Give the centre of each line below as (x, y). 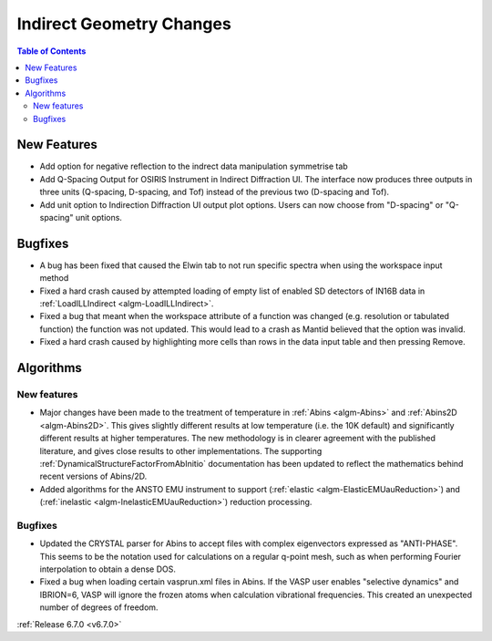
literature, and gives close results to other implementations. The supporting (181, 450)
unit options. (99, 217)
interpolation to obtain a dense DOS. (108, 569)
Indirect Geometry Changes (124, 24)
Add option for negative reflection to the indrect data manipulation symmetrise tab (194, 166)
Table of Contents (51, 51)
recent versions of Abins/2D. (93, 476)
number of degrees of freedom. (99, 607)
